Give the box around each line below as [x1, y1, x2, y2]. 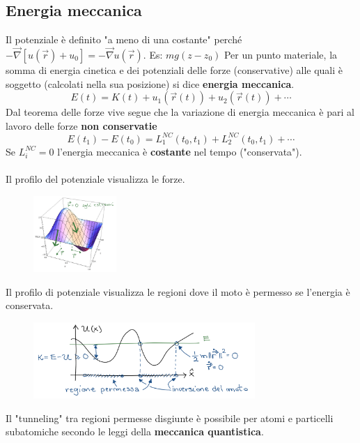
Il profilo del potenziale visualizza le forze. [6, 172, 185, 186]
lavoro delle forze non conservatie [6, 118, 157, 133]
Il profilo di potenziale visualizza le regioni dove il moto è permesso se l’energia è [6, 284, 350, 299]
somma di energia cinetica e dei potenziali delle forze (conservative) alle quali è [6, 63, 343, 77]
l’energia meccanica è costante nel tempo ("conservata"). [57, 144, 302, 158]
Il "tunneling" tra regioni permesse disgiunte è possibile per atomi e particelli [6, 410, 334, 425]
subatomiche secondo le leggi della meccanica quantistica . [6, 424, 264, 439]
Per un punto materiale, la [224, 47, 338, 62]
